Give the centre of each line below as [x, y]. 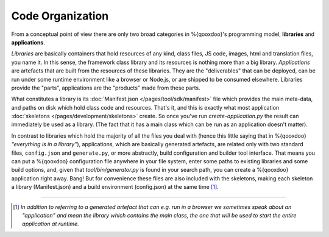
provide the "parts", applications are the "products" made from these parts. [106, 88]
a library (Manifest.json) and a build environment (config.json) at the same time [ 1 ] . [115, 187]
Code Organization [60, 16]
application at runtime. [51, 224]
